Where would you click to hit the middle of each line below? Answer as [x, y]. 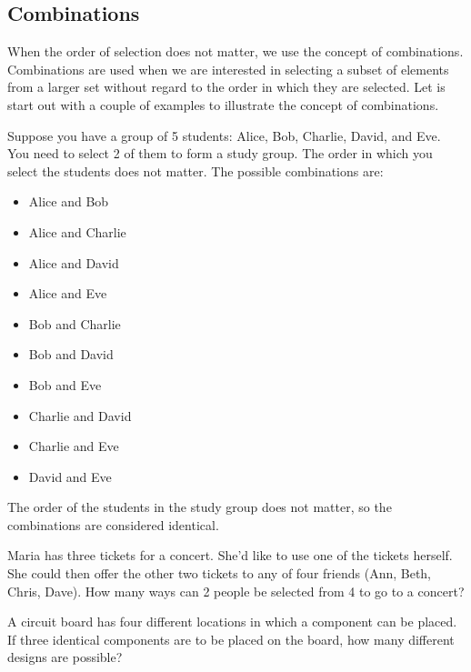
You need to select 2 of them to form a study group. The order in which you [220, 153]
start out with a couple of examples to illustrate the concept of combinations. [223, 104]
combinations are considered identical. [113, 524]
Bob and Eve [65, 384]
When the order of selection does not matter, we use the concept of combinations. [235, 51]
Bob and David [71, 354]
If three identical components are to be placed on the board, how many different [231, 639]
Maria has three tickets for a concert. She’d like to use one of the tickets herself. [230, 555]
